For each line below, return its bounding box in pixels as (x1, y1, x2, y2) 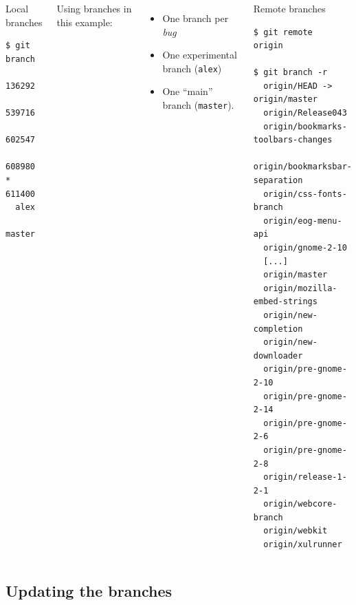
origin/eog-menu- (263, 215, 342, 226)
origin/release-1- (263, 472, 347, 482)
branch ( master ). (162, 97, 234, 112)
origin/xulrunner (263, 540, 342, 550)
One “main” (162, 84, 213, 98)
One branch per (162, 10, 229, 25)
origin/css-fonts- (263, 189, 347, 199)
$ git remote (253, 27, 313, 37)
